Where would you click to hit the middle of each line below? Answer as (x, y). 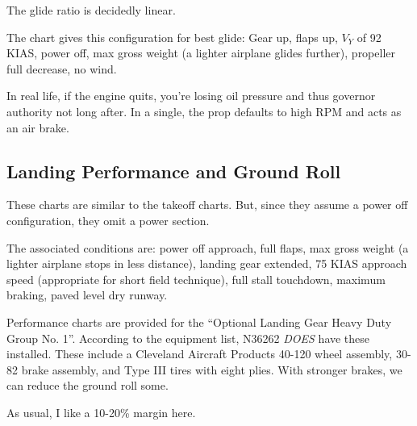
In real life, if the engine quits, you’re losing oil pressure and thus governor (191, 96)
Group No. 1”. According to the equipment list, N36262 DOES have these (188, 338)
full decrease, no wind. (62, 68)
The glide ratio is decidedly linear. (91, 10)
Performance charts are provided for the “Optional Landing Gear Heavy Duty (199, 322)
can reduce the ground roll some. (88, 385)
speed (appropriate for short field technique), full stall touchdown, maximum (196, 279)
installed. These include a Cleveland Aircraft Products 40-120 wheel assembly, (200, 354)
